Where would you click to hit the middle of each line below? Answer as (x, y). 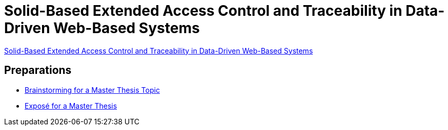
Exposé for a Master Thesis (71, 106)
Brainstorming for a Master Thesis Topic (92, 90)
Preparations (38, 70)
